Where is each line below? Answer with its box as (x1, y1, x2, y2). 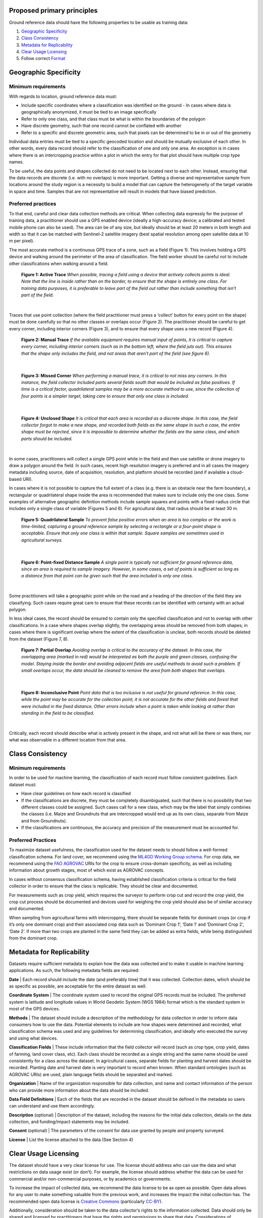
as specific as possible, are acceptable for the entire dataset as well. (9, 983, 147, 989)
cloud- (230, 469, 244, 475)
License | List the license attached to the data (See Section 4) (9, 1137, 133, 1142)
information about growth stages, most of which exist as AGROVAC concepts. (9, 867, 165, 873)
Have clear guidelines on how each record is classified (21, 791, 131, 797)
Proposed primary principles (9, 6, 98, 15)
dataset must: (9, 781, 37, 787)
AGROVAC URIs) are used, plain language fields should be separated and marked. (9, 1071, 173, 1077)
